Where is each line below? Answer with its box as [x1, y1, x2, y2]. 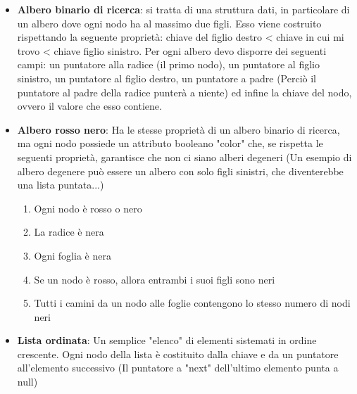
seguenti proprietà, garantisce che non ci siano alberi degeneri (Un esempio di [17, 149, 352, 164]
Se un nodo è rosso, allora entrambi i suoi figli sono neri [34, 272, 275, 286]
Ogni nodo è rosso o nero [34, 201, 142, 215]
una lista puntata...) [17, 177, 104, 192]
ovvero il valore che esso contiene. [17, 99, 162, 113]
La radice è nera [34, 224, 104, 239]
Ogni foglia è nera [34, 248, 111, 262]
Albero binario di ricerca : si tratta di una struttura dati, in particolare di [17, 2, 350, 16]
